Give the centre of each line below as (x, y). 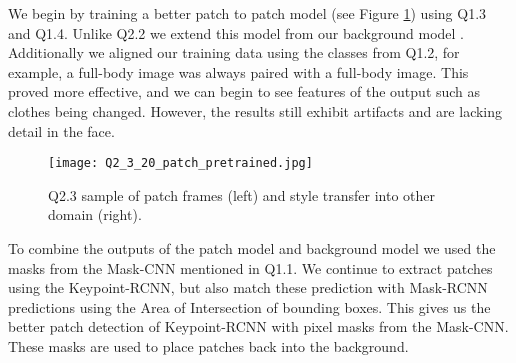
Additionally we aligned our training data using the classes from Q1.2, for (234, 52)
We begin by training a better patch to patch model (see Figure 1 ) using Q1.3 (247, 13)
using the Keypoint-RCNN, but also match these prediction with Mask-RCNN (248, 287)
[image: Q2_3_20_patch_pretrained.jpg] (180, 163)
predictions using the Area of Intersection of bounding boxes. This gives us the (249, 306)
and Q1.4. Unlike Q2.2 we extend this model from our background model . (236, 32)
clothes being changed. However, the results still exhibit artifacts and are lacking (255, 110)
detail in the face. (61, 130)
